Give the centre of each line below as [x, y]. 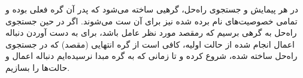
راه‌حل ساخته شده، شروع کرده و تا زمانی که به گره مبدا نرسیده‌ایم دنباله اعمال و [151, 56]
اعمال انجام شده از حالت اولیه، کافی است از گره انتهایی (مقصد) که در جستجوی [150, 44]
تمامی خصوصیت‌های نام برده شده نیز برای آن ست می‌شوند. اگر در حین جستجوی [151, 21]
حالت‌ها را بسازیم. [38, 67]
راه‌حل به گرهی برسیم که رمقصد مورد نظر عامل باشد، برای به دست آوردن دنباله [151, 32]
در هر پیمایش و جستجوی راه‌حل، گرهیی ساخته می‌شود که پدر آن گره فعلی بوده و [152, 9]
